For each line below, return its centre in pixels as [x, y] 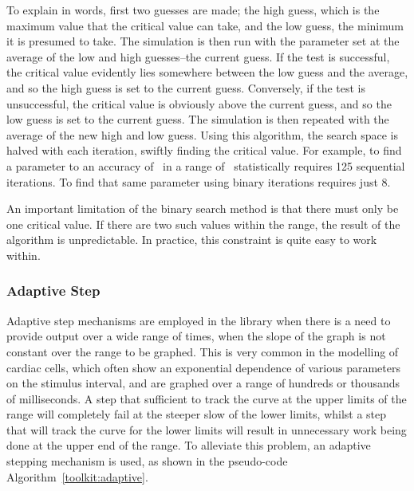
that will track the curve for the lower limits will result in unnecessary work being [207, 429]
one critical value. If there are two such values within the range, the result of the [203, 224]
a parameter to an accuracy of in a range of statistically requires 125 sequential [206, 165]
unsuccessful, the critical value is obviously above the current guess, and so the [199, 103]
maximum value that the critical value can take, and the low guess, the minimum [205, 25]
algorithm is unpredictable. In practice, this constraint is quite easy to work [192, 240]
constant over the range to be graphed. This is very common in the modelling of [203, 351]
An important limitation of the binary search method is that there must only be [203, 208]
